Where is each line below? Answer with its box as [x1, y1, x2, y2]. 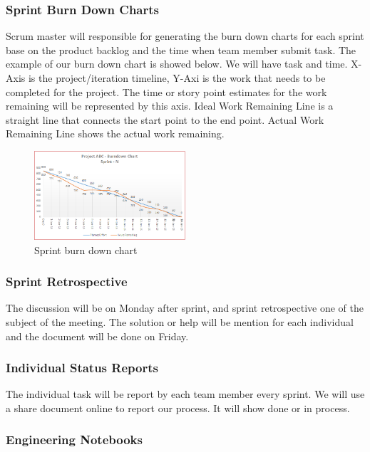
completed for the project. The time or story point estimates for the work [6, 84, 327, 99]
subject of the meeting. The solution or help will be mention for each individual [6, 314, 354, 329]
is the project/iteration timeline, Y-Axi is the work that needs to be [28, 70, 326, 85]
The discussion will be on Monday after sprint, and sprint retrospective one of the [6, 300, 364, 315]
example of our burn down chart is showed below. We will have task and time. [6, 56, 348, 71]
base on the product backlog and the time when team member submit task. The [6, 42, 356, 57]
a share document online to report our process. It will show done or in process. [6, 400, 350, 415]
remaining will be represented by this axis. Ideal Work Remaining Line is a [6, 98, 334, 113]
